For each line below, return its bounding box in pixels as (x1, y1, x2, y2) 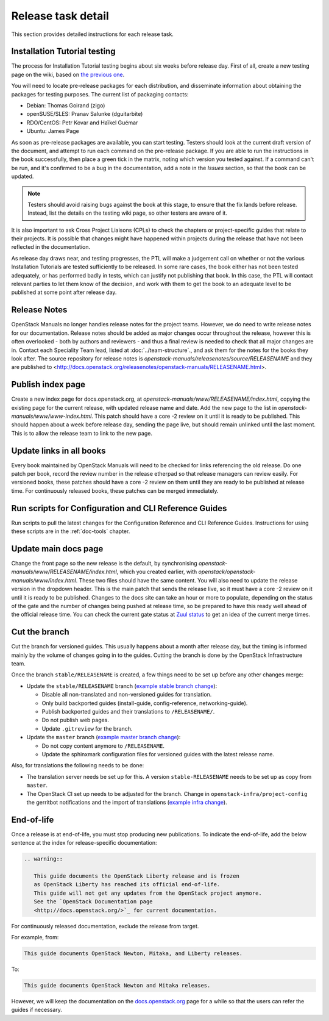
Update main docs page (11, 543, 104, 554)
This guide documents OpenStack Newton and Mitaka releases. (24, 982, 211, 989)
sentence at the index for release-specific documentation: (11, 839, 158, 847)
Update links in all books (11, 445, 106, 456)
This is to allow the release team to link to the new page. (11, 429, 152, 437)
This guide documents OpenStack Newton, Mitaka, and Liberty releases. (24, 950, 243, 957)
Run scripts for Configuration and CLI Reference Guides (11, 503, 227, 514)
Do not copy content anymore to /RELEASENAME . (41, 742, 164, 750)
